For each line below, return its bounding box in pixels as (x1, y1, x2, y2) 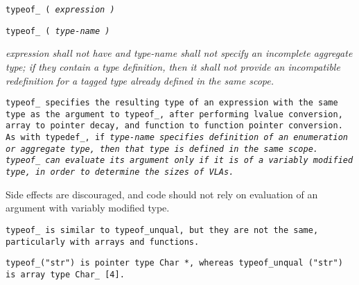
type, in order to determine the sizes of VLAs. (6, 167, 234, 178)
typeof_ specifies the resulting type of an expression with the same (6, 98, 338, 108)
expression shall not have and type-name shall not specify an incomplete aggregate (6, 46, 353, 60)
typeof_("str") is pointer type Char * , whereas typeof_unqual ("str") (6, 258, 343, 268)
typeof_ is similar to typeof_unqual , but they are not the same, (6, 225, 319, 235)
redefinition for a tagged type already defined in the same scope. (6, 73, 274, 87)
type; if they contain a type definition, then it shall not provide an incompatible (6, 59, 340, 74)
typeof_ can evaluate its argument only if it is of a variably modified (6, 155, 353, 166)
